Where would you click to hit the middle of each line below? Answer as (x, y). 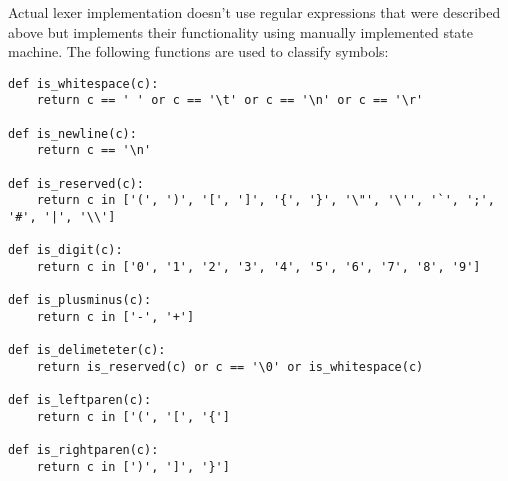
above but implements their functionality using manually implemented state (241, 31)
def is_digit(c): (65, 250)
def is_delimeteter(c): (87, 350)
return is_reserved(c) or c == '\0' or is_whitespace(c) (230, 366)
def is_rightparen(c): (83, 450)
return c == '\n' (94, 150)
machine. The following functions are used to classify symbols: (198, 51)
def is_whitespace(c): (83, 83)
